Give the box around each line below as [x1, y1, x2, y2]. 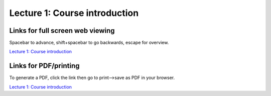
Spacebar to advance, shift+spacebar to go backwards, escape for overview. [9, 40, 169, 46]
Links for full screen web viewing [9, 26, 115, 35]
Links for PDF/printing [9, 62, 80, 70]
